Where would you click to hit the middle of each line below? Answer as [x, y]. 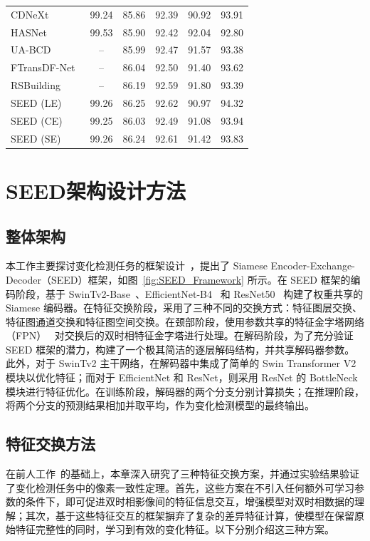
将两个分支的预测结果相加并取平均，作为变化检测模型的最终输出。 [160, 405]
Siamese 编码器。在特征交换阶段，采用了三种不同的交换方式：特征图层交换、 [184, 308]
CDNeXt [30, 14]
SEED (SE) [36, 138]
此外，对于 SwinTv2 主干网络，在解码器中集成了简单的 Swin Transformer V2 [181, 363]
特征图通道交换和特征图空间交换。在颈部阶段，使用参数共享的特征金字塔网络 [185, 321]
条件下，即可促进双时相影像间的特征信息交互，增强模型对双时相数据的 [190, 501]
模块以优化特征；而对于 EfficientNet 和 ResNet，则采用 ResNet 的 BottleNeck [182, 377]
